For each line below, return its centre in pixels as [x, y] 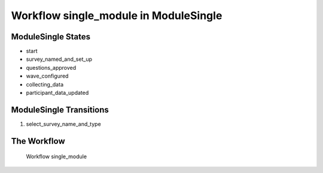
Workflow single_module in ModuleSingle [117, 16]
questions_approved [51, 67]
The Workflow [38, 141]
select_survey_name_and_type [63, 124]
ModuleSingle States [51, 37]
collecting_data [45, 84]
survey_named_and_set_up [59, 59]
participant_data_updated [57, 93]
